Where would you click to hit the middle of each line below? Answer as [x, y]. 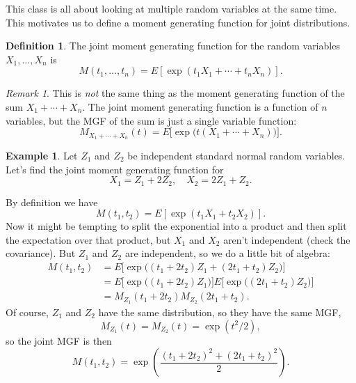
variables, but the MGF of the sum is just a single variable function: [151, 120]
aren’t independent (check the [287, 239]
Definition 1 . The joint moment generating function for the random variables [173, 46]
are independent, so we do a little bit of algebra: [227, 253]
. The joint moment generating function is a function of [200, 106]
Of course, [27, 312]
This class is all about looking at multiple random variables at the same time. [171, 8]
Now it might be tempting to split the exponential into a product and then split [176, 226]
